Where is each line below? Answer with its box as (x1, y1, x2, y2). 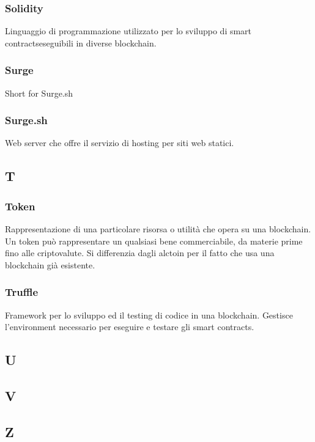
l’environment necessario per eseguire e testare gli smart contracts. (5, 320, 254, 333)
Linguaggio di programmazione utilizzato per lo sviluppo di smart (5, 24, 252, 37)
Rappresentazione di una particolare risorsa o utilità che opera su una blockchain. (5, 223, 311, 235)
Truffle (5, 284, 39, 300)
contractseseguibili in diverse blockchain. (5, 36, 157, 49)
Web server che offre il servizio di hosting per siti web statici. (5, 136, 234, 149)
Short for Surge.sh (5, 86, 73, 99)
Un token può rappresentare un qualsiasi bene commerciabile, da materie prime (5, 234, 303, 247)
